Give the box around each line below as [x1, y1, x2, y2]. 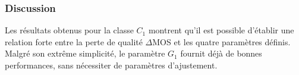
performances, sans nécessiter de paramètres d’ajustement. [5, 59, 218, 71]
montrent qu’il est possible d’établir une [148, 24, 294, 36]
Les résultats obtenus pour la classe [5, 24, 134, 36]
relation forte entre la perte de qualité [5, 35, 143, 48]
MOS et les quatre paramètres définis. [152, 35, 291, 48]
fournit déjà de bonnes [180, 47, 262, 60]
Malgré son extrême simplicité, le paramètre [5, 47, 165, 60]
